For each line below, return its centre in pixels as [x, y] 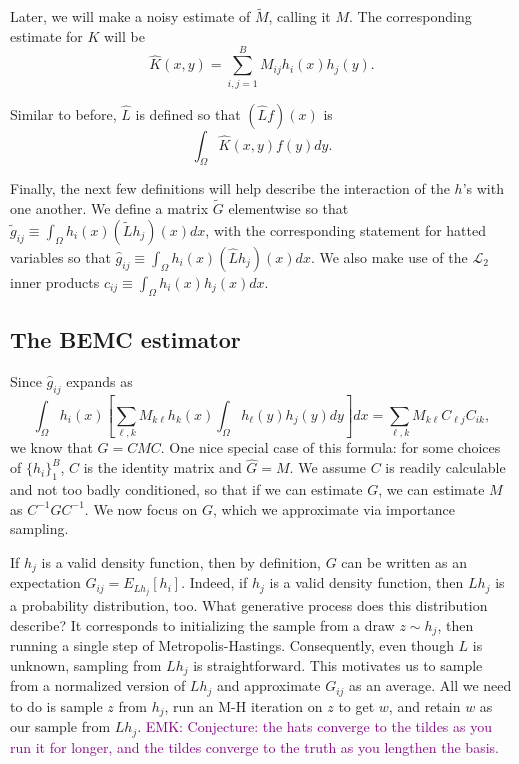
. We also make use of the [389, 256]
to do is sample [56, 705]
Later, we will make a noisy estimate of [130, 16]
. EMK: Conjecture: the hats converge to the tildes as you [314, 726]
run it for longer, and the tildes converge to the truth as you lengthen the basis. [254, 746]
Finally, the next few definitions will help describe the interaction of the [230, 188]
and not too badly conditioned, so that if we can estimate [186, 489]
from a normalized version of [98, 685]
